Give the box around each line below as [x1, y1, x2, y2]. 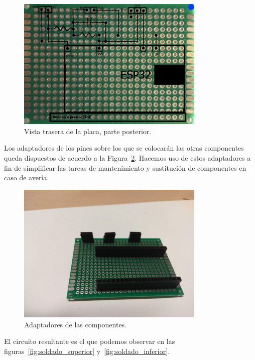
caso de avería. [4, 172, 49, 183]
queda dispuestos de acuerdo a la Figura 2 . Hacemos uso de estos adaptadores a [4, 152, 251, 163]
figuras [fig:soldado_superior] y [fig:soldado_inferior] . [4, 345, 170, 356]
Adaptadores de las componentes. [24, 319, 127, 329]
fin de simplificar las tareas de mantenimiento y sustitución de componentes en [4, 162, 246, 173]
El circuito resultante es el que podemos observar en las [4, 336, 175, 346]
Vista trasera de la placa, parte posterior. [24, 126, 152, 136]
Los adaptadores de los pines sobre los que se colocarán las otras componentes [4, 143, 244, 153]
